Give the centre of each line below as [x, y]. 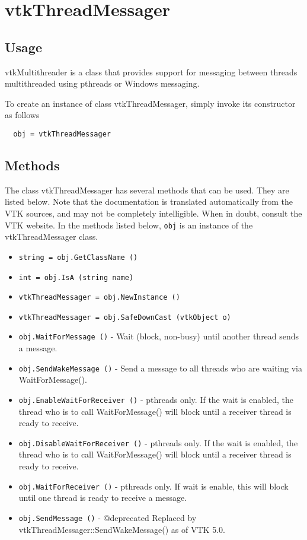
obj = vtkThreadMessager [62, 134]
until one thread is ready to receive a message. [103, 498]
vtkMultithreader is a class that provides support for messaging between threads [151, 72]
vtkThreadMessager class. [52, 236]
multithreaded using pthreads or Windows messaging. [102, 83]
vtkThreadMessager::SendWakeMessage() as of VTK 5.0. [122, 529]
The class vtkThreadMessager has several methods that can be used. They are [147, 190]
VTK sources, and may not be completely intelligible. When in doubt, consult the [153, 213]
